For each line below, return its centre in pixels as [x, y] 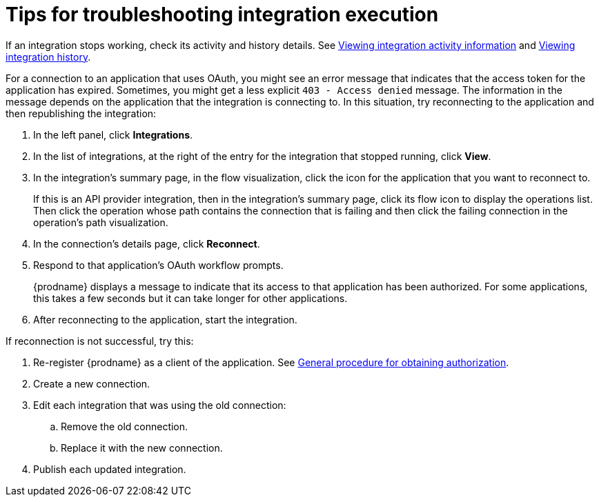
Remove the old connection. [125, 426]
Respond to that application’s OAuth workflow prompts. [158, 265]
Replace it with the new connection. [142, 448]
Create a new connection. [92, 383]
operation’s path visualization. [101, 222]
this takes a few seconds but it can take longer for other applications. [190, 298]
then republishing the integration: [81, 113]
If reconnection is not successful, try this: [100, 341]
